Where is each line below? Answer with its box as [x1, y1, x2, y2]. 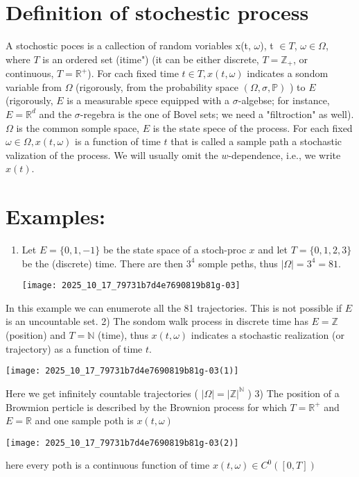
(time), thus [98, 328, 148, 342]
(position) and [6, 328, 66, 342]
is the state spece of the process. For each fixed [152, 120, 353, 135]
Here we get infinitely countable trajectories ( [6, 385, 198, 400]
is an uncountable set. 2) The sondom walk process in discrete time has [6, 314, 308, 328]
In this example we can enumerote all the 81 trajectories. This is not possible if [6, 300, 342, 315]
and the [39, 106, 72, 121]
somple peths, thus [198, 256, 278, 270]
